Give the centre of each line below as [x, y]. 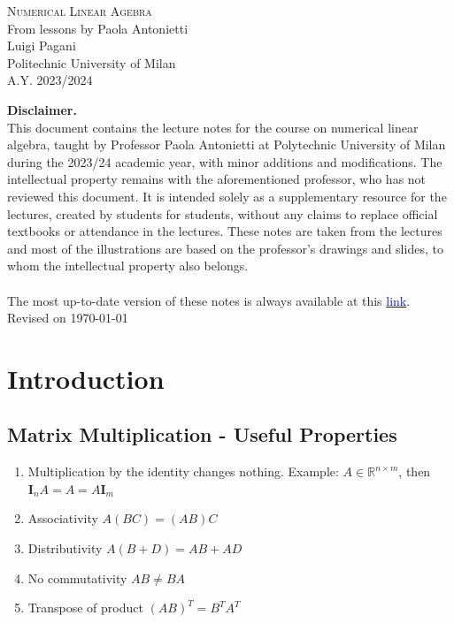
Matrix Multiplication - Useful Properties [202, 434]
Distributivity [65, 548]
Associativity [63, 518]
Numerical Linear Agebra [80, 11]
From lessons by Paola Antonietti [98, 28]
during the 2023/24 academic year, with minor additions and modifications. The [225, 161]
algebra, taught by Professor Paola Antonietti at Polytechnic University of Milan [227, 144]
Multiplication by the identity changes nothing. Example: [183, 471]
